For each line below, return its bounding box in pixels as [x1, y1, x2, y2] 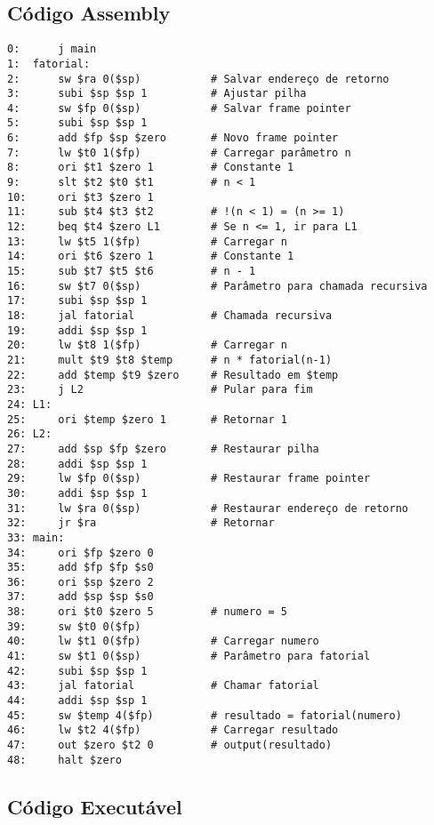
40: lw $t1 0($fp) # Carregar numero [7, 635, 319, 648]
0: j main [7, 43, 97, 56]
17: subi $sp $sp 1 [7, 294, 148, 308]
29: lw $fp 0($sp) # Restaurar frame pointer [7, 472, 371, 485]
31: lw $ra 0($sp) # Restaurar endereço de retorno [7, 501, 409, 515]
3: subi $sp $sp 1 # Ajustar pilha [7, 87, 307, 100]
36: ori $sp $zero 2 [7, 575, 154, 589]
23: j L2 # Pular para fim [7, 383, 313, 396]
